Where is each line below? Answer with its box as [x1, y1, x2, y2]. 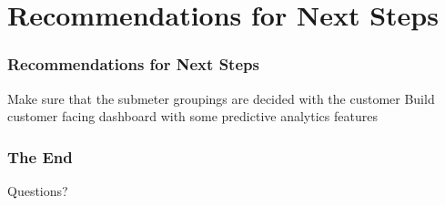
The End [7, 145, 73, 168]
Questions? [7, 181, 68, 200]
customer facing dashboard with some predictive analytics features [7, 107, 378, 126]
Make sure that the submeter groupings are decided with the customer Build [7, 88, 435, 108]
